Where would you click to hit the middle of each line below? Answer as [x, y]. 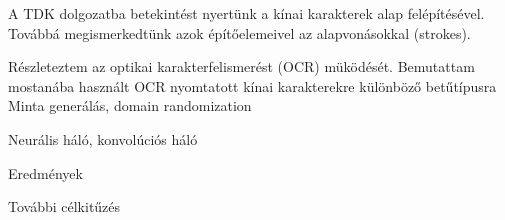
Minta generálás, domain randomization [130, 105]
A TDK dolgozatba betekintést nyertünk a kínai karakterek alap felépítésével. [246, 13]
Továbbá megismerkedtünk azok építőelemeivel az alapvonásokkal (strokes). [239, 32]
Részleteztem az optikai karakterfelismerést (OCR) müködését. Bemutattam [241, 66]
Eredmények [45, 172]
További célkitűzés [64, 206]
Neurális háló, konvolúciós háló [103, 138]
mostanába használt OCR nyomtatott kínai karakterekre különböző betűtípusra [252, 85]
